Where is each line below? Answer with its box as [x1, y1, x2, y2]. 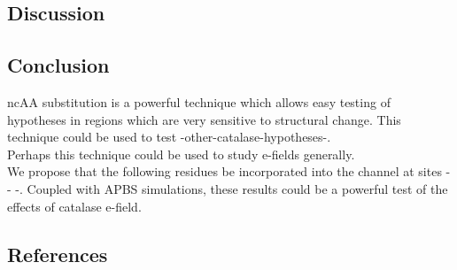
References [7, 240, 108, 267]
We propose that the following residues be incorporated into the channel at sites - [7, 162, 451, 181]
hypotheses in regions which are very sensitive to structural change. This [7, 110, 401, 128]
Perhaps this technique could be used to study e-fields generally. [7, 144, 355, 163]
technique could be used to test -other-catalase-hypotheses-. [7, 127, 331, 146]
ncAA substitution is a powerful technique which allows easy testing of [7, 92, 391, 111]
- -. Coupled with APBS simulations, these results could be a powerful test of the [7, 179, 448, 197]
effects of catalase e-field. [7, 197, 142, 215]
